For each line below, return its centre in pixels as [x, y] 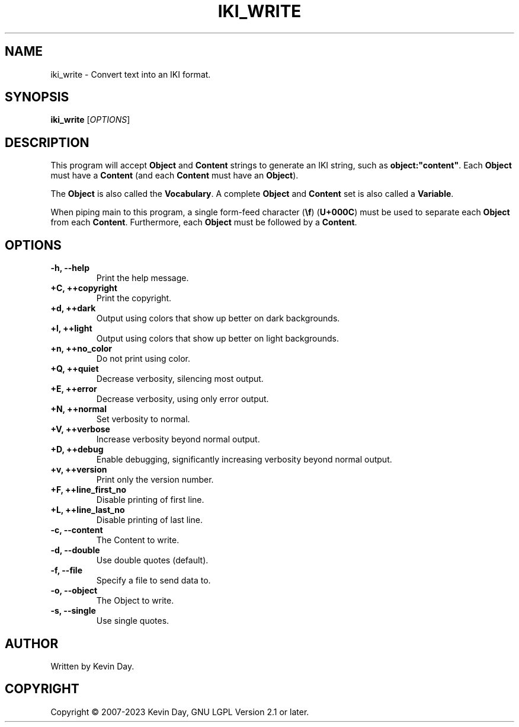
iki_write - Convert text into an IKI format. [131, 74]
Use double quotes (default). [152, 560]
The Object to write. [135, 601]
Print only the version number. [155, 480]
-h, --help [70, 268]
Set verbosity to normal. [143, 419]
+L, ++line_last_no [88, 510]
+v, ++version [79, 470]
